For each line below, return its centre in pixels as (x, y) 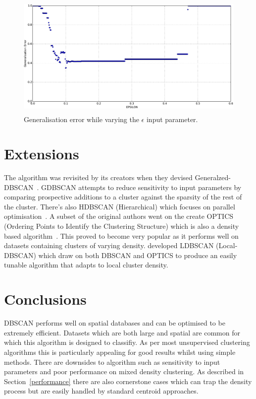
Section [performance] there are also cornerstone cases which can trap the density (128, 381)
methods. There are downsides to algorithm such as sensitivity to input (112, 362)
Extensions (42, 154)
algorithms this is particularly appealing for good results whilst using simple (120, 352)
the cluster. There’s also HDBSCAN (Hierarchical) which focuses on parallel (120, 206)
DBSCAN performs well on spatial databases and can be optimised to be (115, 323)
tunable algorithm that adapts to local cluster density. (86, 265)
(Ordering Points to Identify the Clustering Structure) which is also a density (122, 226)
